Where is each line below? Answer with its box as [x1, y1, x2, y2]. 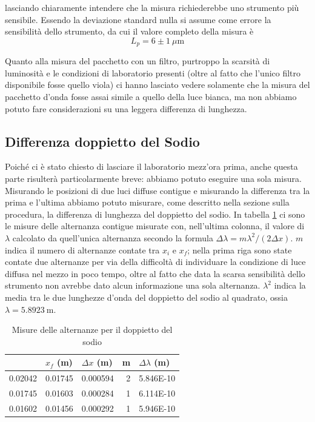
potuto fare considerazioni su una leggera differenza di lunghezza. [5, 102, 247, 115]
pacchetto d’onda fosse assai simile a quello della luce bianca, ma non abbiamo [5, 90, 297, 103]
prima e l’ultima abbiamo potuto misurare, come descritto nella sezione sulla [5, 196, 290, 209]
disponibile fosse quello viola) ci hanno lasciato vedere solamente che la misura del [5, 78, 310, 91]
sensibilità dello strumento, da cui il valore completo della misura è [5, 25, 254, 38]
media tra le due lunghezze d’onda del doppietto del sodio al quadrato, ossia [5, 290, 288, 303]
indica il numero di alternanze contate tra [5, 243, 160, 256]
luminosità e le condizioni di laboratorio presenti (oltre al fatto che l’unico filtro [5, 66, 301, 79]
